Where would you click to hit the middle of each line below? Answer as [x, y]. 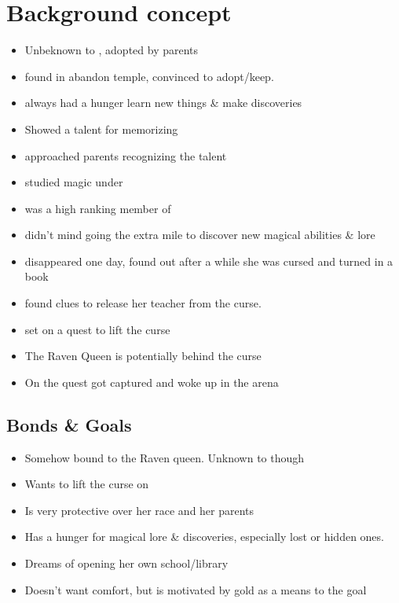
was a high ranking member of [98, 208]
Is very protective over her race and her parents [139, 510]
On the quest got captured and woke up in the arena [152, 382]
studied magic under [74, 182]
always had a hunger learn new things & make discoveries [163, 103]
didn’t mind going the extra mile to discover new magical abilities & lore [200, 235]
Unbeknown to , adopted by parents [112, 50]
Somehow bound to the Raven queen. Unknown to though [165, 457]
